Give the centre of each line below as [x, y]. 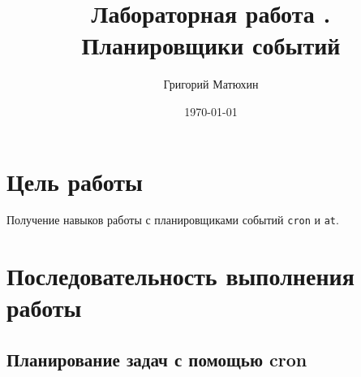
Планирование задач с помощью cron [157, 360]
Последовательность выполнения [180, 276]
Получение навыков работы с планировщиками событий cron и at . [173, 220]
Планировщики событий [211, 45]
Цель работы [75, 181]
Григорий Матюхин [211, 84]
